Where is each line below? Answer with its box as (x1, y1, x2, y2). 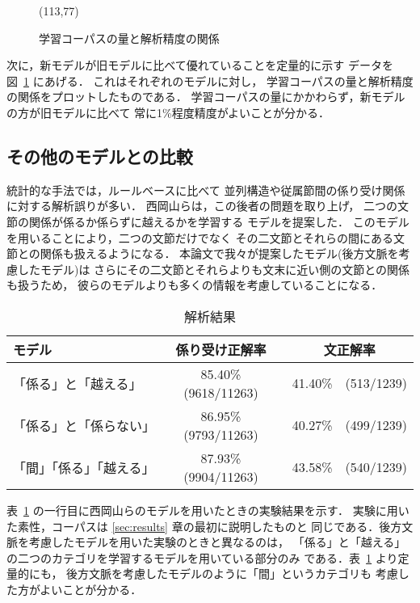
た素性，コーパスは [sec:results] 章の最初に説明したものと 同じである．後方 (6, 517, 402, 534)
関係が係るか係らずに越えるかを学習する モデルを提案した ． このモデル (28, 213, 409, 230)
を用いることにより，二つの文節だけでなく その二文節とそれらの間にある (6, 229, 393, 246)
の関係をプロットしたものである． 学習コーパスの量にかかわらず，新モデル (6, 88, 405, 105)
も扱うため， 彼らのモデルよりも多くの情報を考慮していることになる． (6, 276, 383, 293)
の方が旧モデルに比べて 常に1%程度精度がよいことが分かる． (6, 103, 330, 120)
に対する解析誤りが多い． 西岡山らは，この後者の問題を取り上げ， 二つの (6, 197, 397, 214)
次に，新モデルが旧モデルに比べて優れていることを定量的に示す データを (6, 57, 393, 74)
